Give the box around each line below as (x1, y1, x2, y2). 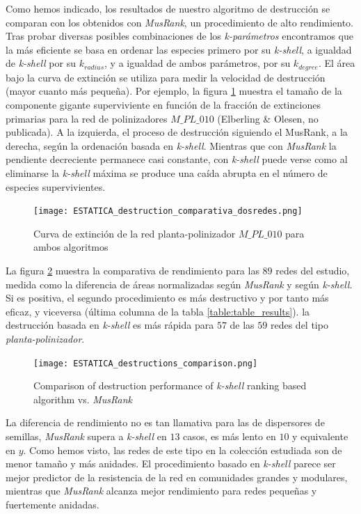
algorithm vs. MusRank (33, 391, 133, 406)
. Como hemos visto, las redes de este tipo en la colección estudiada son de (23, 442, 342, 457)
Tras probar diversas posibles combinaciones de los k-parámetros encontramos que (6, 29, 353, 43)
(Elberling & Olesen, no (217, 111, 319, 125)
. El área (318, 56, 355, 70)
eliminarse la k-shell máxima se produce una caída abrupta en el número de (6, 165, 328, 180)
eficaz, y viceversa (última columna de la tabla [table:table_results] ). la (6, 304, 310, 318)
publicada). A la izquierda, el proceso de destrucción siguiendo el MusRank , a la (6, 125, 348, 139)
